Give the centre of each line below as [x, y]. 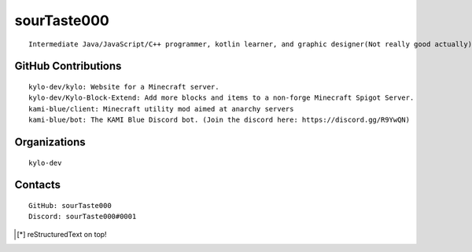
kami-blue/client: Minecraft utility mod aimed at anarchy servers [161, 109]
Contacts [38, 185]
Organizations [50, 142]
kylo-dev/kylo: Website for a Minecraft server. [124, 87]
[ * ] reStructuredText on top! [62, 234]
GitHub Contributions [68, 66]
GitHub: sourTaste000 [70, 205]
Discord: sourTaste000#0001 [83, 217]
